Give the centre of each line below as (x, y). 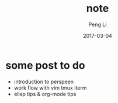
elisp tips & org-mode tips (45, 94)
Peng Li (98, 24)
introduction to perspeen (44, 81)
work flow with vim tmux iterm (50, 88)
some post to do (45, 65)
